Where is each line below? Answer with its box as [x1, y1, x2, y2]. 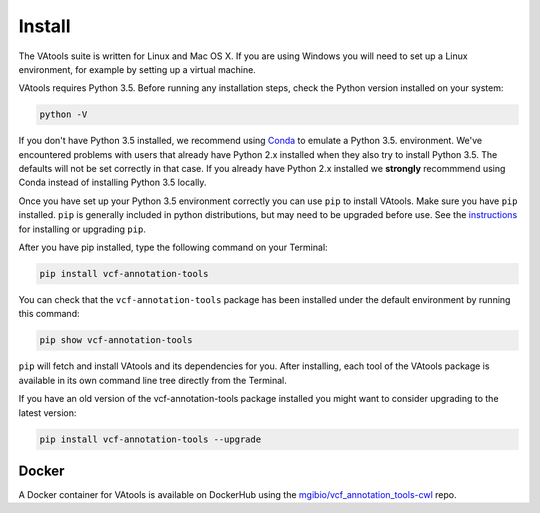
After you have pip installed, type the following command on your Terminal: [18, 241, 329, 254]
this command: [18, 308, 80, 320]
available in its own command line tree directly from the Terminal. [18, 374, 287, 386]
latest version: [18, 406, 77, 419]
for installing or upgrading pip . [18, 223, 147, 235]
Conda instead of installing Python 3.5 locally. [18, 176, 207, 189]
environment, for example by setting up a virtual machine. [18, 63, 257, 75]
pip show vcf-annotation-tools [39, 335, 194, 346]
